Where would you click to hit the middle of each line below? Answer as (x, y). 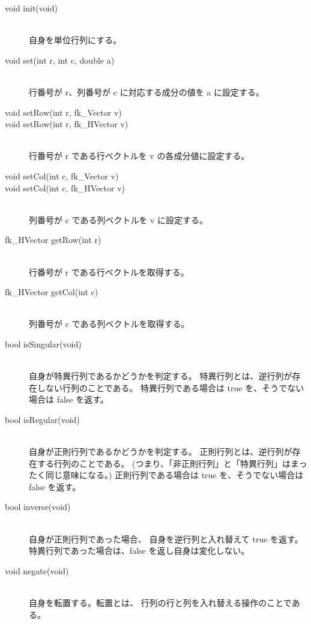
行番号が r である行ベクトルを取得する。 (109, 271)
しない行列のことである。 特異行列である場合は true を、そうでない (171, 387)
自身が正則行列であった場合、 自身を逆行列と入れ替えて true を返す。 (166, 538)
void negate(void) (37, 570)
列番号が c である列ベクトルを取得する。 (109, 324)
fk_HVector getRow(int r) (53, 240)
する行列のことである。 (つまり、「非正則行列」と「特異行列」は (164, 463)
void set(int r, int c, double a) (60, 60)
